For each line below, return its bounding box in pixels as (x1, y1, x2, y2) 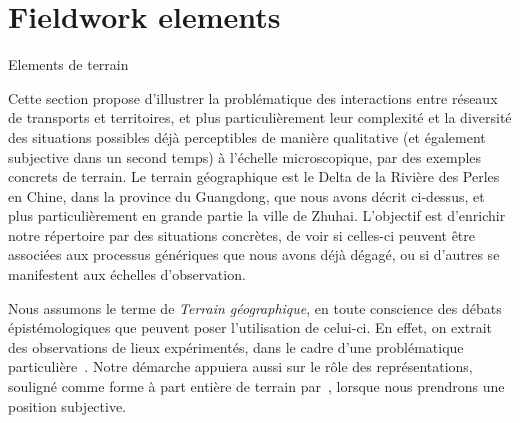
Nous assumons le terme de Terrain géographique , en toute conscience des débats (8, 297, 502, 318)
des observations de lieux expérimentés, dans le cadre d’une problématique (8, 336, 464, 357)
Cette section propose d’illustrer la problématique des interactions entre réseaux (8, 87, 498, 108)
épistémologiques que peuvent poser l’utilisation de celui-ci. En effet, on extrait (8, 317, 492, 338)
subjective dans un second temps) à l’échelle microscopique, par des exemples (8, 146, 482, 167)
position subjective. (8, 395, 127, 416)
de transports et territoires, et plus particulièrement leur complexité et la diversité (8, 107, 512, 128)
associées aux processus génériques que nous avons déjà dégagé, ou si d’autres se (8, 244, 500, 265)
